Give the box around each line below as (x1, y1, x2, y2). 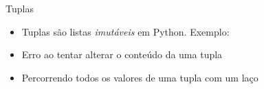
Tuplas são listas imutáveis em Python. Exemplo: (21, 24, 230, 38)
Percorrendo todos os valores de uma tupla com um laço (21, 70, 258, 84)
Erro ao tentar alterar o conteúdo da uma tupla (21, 47, 223, 62)
